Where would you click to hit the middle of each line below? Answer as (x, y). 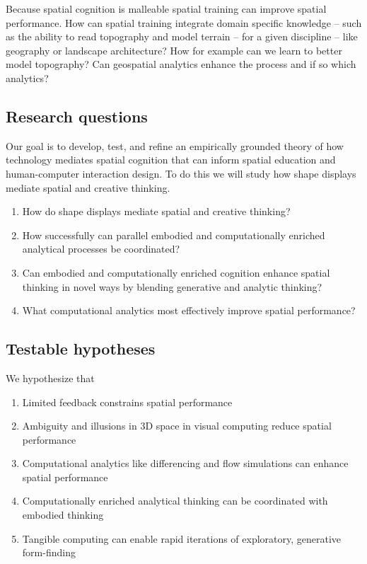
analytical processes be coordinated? (101, 249)
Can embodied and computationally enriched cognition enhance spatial (176, 272)
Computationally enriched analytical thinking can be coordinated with (175, 501)
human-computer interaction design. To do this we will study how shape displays (181, 173)
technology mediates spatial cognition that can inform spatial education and (171, 160)
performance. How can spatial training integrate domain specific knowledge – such (184, 22)
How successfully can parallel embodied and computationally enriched (174, 235)
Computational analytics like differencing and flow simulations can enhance (185, 463)
